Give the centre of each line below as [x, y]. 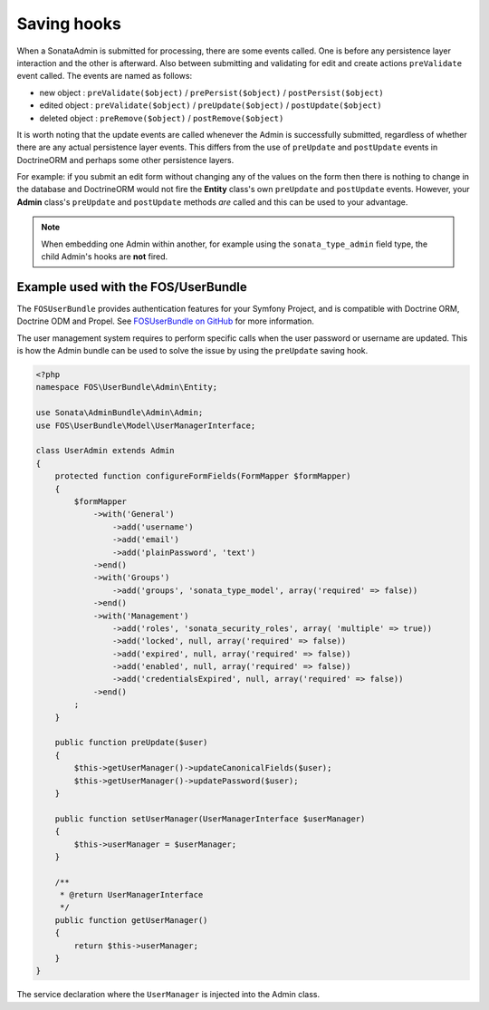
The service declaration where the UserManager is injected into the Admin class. [168, 995]
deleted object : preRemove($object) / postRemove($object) [162, 118]
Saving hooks [69, 24]
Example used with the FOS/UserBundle [132, 287]
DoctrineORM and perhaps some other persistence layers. [125, 160]
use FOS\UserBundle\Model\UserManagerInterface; [146, 425]
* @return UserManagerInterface [131, 895]
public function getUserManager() [131, 920]
